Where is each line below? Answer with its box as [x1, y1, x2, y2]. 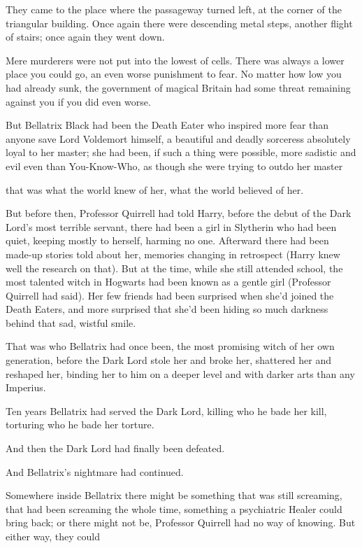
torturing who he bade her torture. [6, 417, 154, 432]
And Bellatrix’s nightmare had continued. [6, 464, 184, 479]
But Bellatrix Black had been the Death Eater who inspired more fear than [6, 118, 329, 132]
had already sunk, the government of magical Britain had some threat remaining [6, 80, 351, 94]
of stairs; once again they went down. [6, 29, 165, 44]
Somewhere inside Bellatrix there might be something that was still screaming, [6, 488, 342, 503]
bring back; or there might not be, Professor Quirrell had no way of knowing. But [6, 515, 356, 530]
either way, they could [6, 529, 100, 543]
